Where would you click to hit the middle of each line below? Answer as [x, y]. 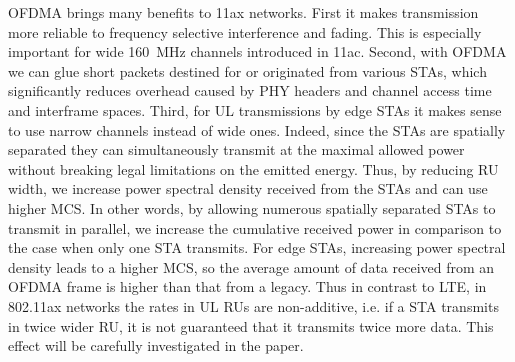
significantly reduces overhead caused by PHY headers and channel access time [250, 90]
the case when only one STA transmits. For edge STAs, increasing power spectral [257, 247]
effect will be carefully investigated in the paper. [156, 345]
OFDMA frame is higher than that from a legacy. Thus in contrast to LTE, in [247, 286]
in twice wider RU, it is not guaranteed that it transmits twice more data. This [251, 325]
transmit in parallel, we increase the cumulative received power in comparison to [255, 227]
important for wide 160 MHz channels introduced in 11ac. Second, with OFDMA [257, 51]
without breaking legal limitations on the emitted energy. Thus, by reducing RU [253, 168]
